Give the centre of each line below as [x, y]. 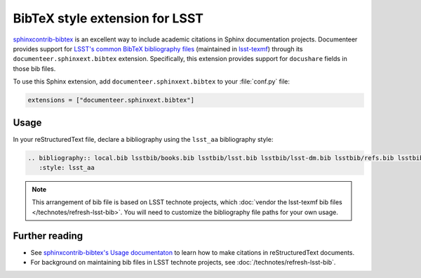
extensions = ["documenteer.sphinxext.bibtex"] [111, 100]
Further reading [48, 236]
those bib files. [34, 68]
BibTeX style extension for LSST [108, 18]
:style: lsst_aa [67, 167]
